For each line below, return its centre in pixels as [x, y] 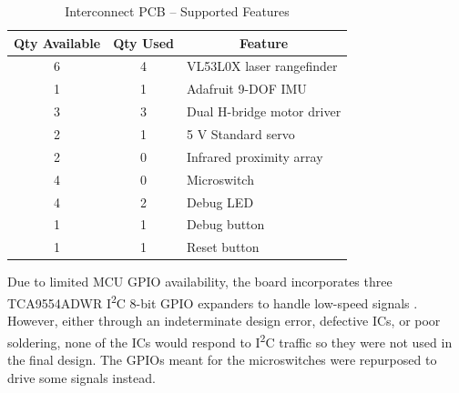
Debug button [225, 224]
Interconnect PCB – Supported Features [177, 11]
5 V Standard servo [240, 133]
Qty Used [143, 42]
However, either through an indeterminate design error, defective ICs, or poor [224, 321]
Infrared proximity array [255, 156]
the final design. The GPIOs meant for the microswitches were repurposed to [222, 359]
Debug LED [220, 202]
